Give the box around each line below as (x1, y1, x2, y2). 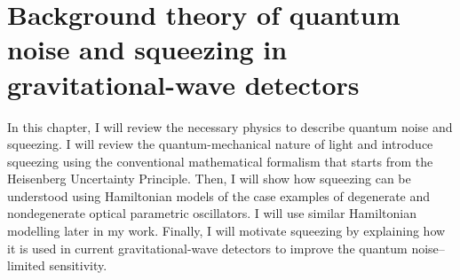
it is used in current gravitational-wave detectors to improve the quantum (7, 238, 408, 257)
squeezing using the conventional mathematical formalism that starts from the (7, 152, 433, 170)
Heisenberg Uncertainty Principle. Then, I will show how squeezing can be (7, 169, 411, 188)
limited (7, 256, 45, 275)
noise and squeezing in (7, 31, 288, 67)
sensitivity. (49, 256, 107, 275)
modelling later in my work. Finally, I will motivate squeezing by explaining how (7, 222, 446, 240)
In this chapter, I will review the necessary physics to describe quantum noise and (7, 117, 453, 136)
